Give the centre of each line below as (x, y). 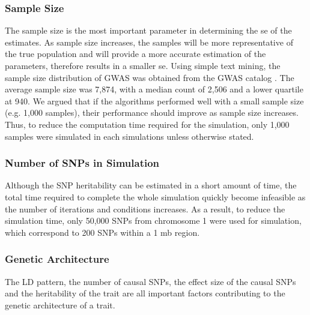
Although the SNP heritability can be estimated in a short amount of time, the (151, 185)
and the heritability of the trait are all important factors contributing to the (145, 293)
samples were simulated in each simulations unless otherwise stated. (129, 136)
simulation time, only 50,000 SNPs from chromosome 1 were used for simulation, (153, 220)
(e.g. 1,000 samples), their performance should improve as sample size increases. (152, 112)
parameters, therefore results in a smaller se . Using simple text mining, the (143, 65)
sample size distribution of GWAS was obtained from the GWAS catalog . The (150, 77)
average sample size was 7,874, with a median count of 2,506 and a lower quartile (154, 89)
